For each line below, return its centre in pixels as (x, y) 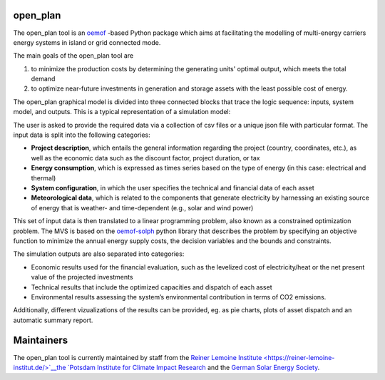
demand (43, 79)
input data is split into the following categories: (82, 135)
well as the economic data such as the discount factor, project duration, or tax (145, 158)
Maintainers (41, 340)
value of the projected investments (82, 277)
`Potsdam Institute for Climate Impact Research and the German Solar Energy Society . (194, 367)
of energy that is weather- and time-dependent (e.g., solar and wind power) (142, 207)
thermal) (43, 178)
